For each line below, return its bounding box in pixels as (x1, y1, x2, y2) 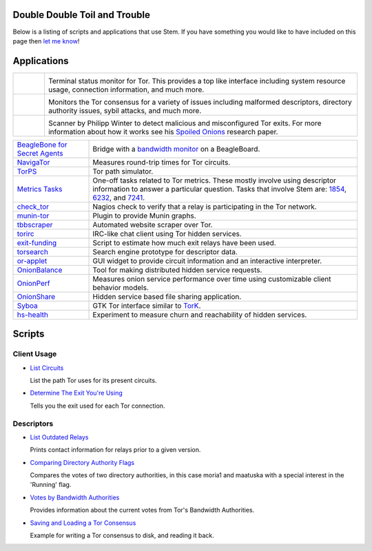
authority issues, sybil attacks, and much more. (48, 105, 202, 115)
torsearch (17, 247, 48, 256)
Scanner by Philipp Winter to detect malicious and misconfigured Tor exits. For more (48, 118, 322, 127)
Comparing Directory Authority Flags (30, 458, 135, 466)
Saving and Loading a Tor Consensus (30, 519, 136, 527)
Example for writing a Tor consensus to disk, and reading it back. (30, 531, 215, 540)
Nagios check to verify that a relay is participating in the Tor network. (92, 202, 317, 211)
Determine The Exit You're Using (30, 389, 123, 397)
